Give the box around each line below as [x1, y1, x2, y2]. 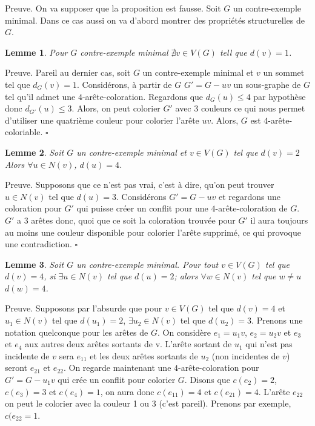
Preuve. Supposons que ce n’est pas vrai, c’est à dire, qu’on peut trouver [5, 178, 274, 191]
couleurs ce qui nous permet [201, 102, 305, 115]
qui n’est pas [245, 338, 293, 350]
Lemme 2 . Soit [5, 145, 64, 158]
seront [5, 361, 28, 374]
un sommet [263, 66, 305, 79]
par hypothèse [253, 90, 306, 102]
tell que [219, 45, 247, 58]
